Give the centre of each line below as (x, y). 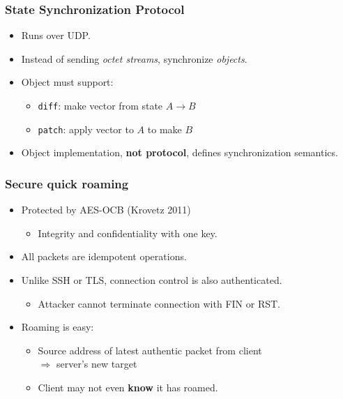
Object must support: (67, 82)
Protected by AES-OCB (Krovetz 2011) (106, 210)
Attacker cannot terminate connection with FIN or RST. (159, 303)
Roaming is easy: (58, 327)
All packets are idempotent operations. (104, 256)
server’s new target (97, 364)
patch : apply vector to (86, 129)
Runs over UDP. (56, 35)
